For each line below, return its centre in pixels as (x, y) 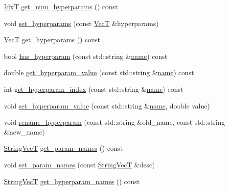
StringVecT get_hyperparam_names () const (72, 181)
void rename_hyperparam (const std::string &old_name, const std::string (114, 122)
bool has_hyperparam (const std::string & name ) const (86, 56)
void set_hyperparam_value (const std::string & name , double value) (107, 105)
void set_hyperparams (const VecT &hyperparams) (81, 23)
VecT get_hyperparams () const (52, 40)
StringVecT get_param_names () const (63, 148)
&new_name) (24, 131)
